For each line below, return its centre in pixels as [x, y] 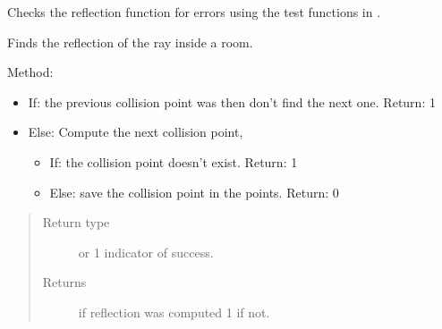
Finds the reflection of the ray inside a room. [130, 42]
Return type [76, 222]
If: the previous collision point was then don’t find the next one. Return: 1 [232, 101]
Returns [64, 282]
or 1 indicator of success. [146, 252]
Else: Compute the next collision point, [136, 132]
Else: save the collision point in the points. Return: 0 [194, 192]
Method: [30, 72]
